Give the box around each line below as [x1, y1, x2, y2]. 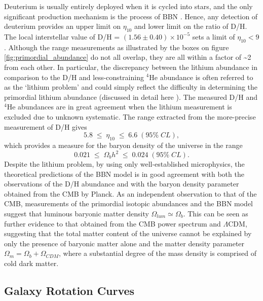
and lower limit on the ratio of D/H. [134, 21, 247, 31]
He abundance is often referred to [149, 71, 253, 82]
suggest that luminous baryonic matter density [4, 208, 149, 218]
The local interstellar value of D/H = [4, 31, 120, 42]
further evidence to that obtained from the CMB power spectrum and [4, 218, 221, 229]
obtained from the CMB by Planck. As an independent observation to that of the [4, 188, 257, 199]
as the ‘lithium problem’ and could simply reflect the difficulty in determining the [4, 82, 258, 92]
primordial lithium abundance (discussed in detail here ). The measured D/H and [4, 91, 258, 102]
